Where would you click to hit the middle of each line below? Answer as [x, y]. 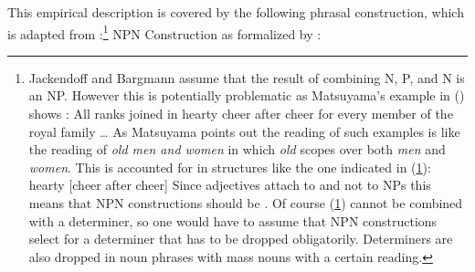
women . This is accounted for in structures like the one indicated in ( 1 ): [230, 167]
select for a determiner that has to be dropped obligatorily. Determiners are [241, 239]
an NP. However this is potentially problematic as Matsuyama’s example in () [247, 95]
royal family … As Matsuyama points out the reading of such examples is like [244, 131]
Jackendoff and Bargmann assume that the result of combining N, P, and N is [247, 77]
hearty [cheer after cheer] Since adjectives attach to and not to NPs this [230, 185]
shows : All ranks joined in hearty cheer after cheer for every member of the [241, 114]
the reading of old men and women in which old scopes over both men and [237, 149]
